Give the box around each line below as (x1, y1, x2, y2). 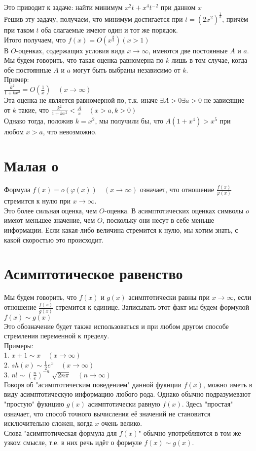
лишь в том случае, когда (171, 55, 248, 65)
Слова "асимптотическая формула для (4, 427, 117, 438)
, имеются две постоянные (148, 45, 228, 55)
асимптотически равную (88, 399, 160, 409)
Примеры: (4, 340, 34, 350)
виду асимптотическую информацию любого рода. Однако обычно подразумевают (4, 389, 251, 399)
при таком (4, 24, 34, 35)
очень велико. (101, 418, 142, 428)
